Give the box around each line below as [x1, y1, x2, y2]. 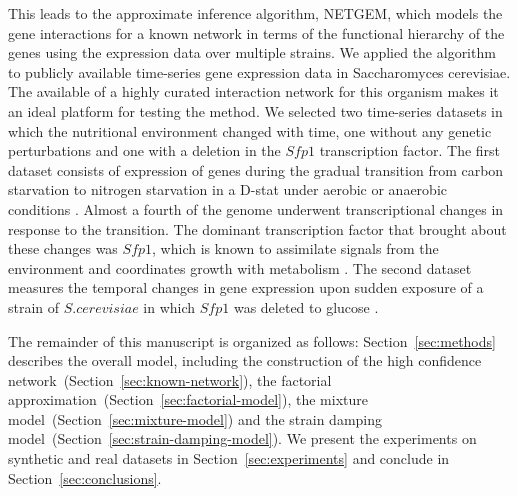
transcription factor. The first [319, 140, 501, 161]
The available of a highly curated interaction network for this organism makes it [8, 81, 499, 102]
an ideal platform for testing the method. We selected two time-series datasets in [8, 100, 503, 121]
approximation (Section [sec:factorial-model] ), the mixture [8, 389, 368, 410]
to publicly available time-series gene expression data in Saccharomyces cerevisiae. [8, 61, 511, 82]
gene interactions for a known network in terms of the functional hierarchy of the [8, 22, 505, 43]
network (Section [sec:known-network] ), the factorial [8, 369, 332, 390]
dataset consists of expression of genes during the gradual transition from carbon [8, 159, 504, 180]
